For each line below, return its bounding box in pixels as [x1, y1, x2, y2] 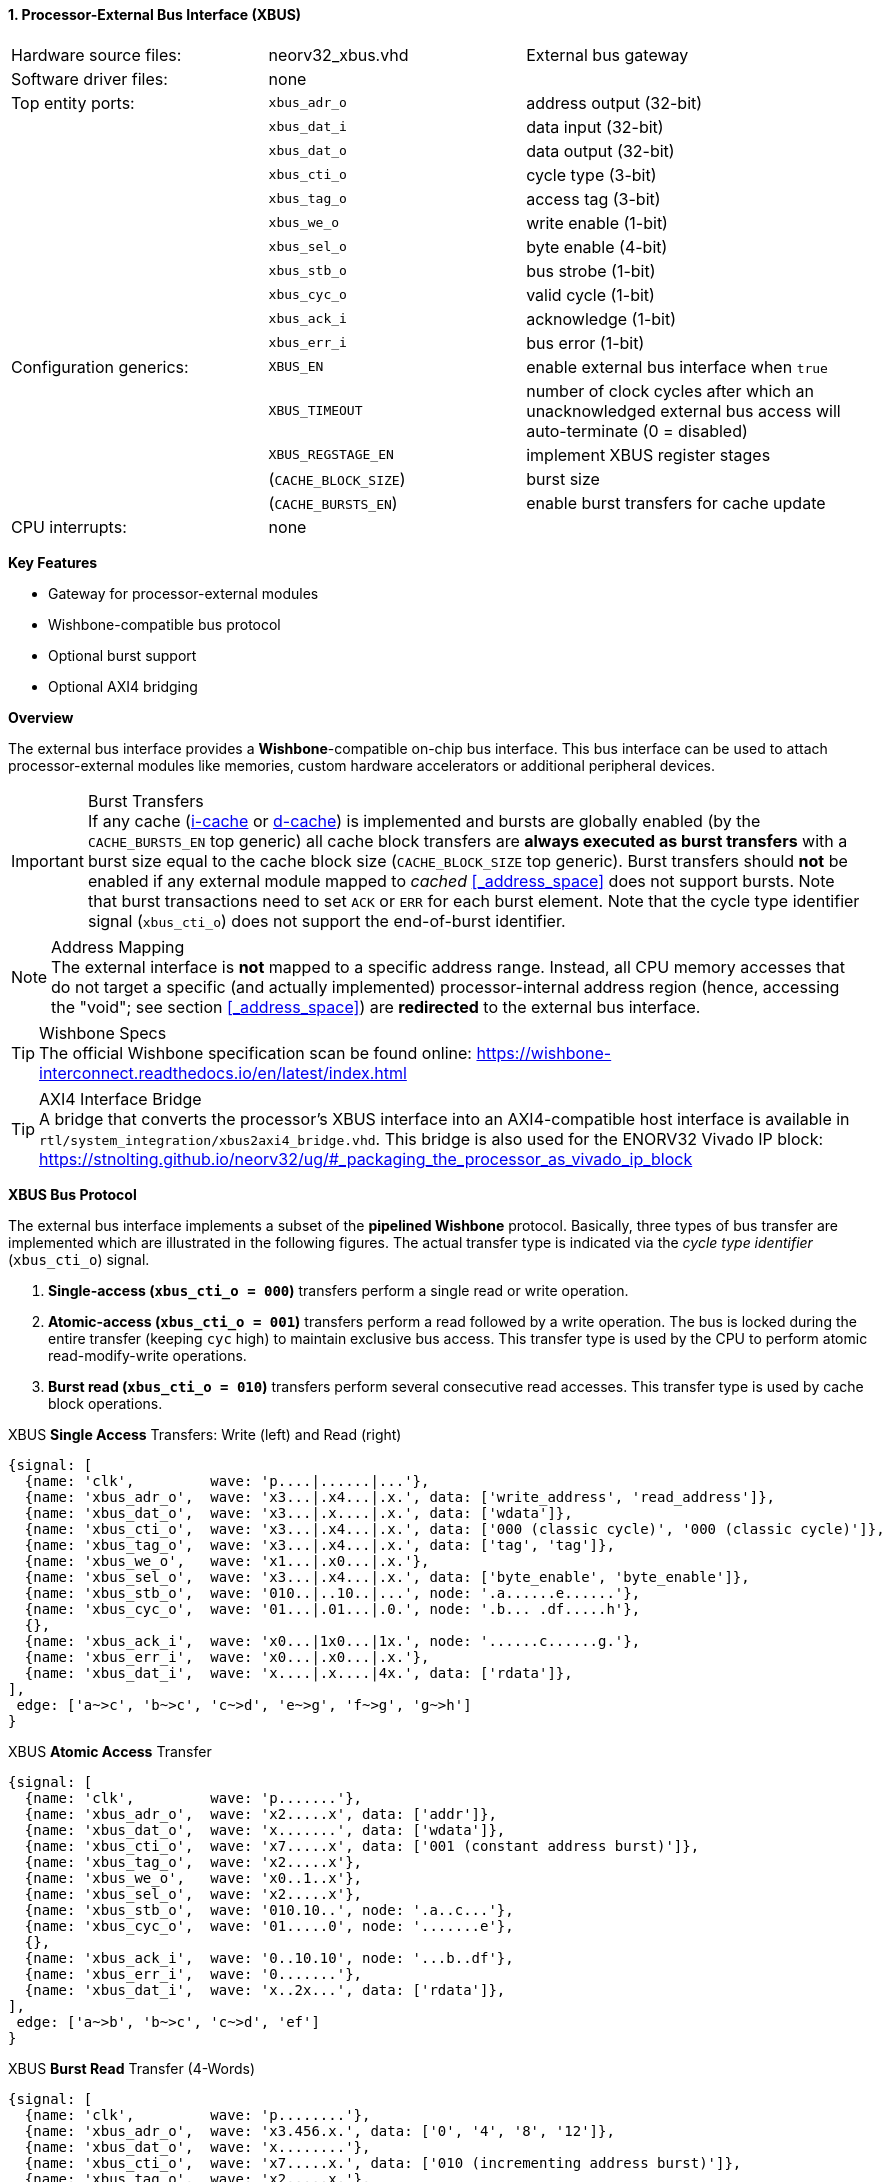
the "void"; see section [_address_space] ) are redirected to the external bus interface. [51, 996, 701, 1017]
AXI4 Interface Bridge [39, 1088, 202, 1109]
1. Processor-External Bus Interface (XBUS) [8, 6, 302, 23]
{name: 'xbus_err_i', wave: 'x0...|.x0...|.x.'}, [24, 1648, 430, 1665]
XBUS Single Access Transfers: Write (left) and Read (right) [8, 1425, 402, 1443]
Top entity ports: [11, 92, 135, 113]
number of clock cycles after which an [526, 380, 814, 401]
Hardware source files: [11, 44, 182, 65]
